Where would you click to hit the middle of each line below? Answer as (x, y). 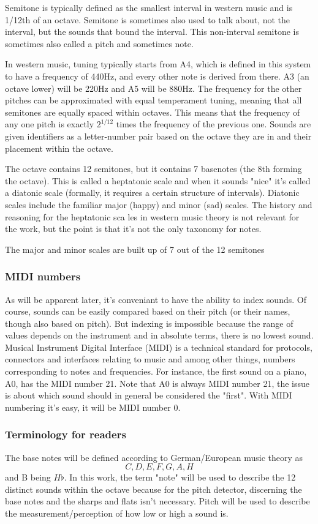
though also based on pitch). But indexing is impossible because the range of (149, 323)
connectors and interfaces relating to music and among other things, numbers (150, 359)
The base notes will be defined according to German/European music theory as (154, 457)
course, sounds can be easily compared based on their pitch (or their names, (148, 311)
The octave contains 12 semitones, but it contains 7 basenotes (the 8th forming (153, 169)
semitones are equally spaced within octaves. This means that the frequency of (153, 112)
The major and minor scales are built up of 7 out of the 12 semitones (135, 249)
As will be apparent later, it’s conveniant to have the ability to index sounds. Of (156, 299)
